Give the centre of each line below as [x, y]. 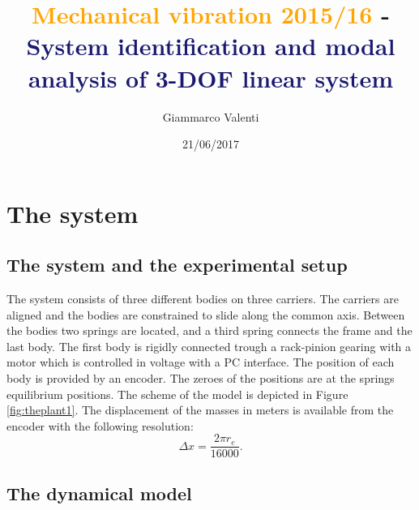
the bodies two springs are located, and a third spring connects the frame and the [209, 330]
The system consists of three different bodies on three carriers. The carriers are [203, 299]
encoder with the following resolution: [100, 425]
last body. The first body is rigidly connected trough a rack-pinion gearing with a [209, 346]
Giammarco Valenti [211, 116]
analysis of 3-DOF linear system [211, 77]
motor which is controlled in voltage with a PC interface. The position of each [201, 362]
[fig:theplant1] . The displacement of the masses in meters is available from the [200, 410]
